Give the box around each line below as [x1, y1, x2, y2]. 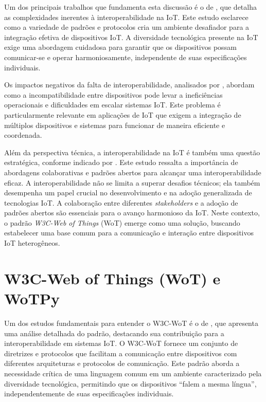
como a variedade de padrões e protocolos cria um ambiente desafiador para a [4, 22, 250, 32]
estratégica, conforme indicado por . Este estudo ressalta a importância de [4, 157, 238, 168]
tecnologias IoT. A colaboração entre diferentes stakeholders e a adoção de [4, 197, 238, 208]
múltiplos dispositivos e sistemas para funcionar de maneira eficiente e [4, 119, 225, 130]
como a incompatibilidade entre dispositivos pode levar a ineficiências [4, 89, 223, 100]
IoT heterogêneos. [4, 237, 60, 248]
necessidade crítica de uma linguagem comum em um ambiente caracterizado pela [4, 368, 262, 378]
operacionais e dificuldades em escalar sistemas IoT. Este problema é [4, 99, 221, 110]
